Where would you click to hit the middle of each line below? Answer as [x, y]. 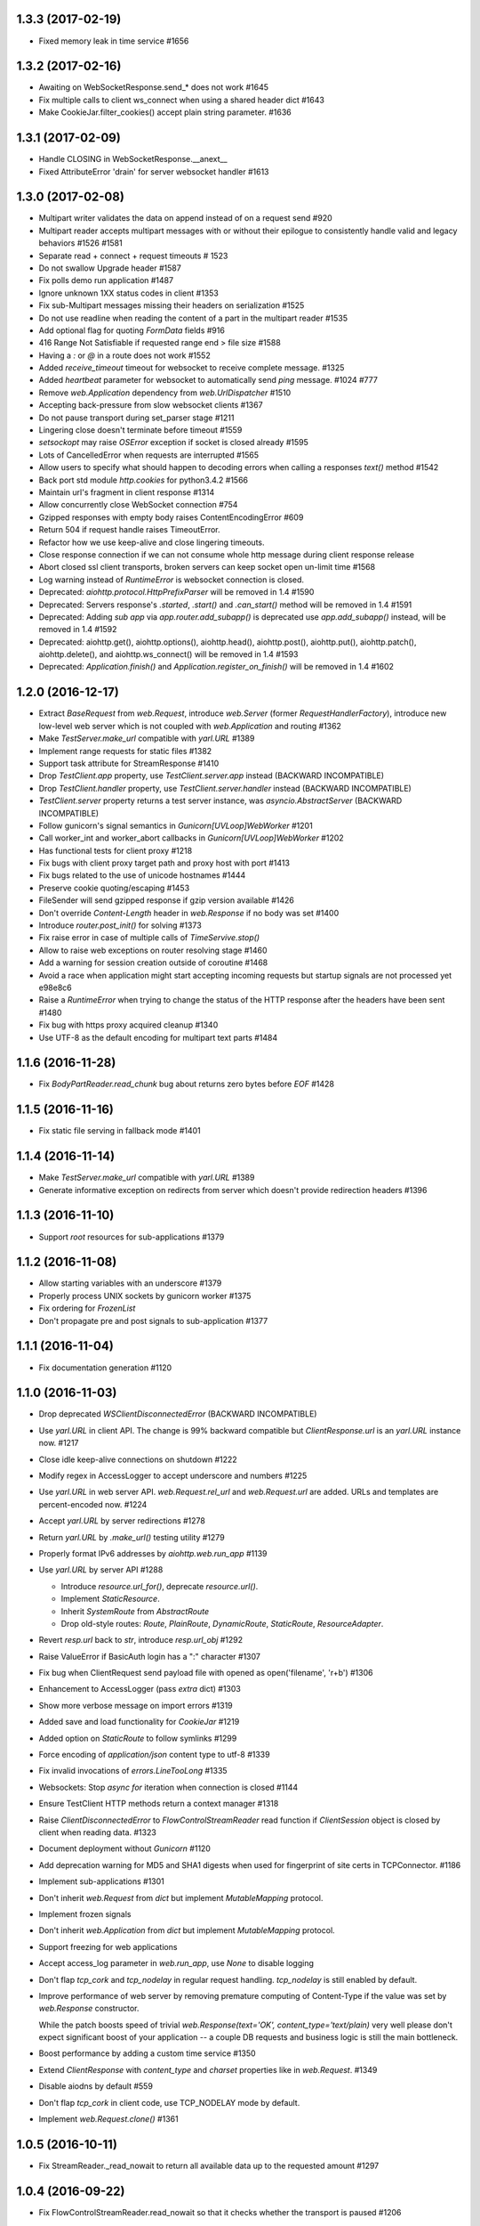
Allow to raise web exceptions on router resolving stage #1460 [153, 950]
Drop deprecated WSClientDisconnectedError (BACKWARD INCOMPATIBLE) [178, 1414]
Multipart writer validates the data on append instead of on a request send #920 [185, 218]
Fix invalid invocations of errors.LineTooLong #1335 [133, 1771]
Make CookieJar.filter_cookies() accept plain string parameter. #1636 [165, 112]
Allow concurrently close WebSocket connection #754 [138, 505]
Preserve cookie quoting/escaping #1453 [114, 888]
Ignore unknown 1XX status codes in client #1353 [129, 293]
